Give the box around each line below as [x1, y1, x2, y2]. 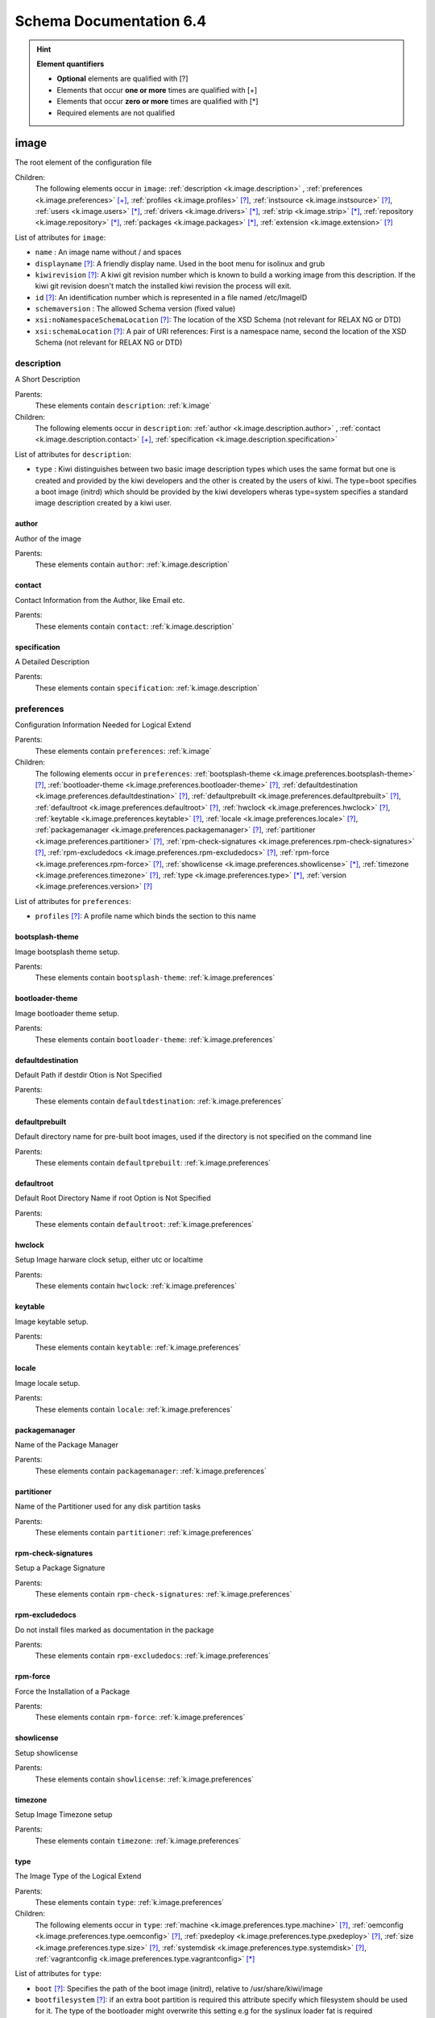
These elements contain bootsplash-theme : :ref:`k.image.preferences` [35, 973, 275, 982]
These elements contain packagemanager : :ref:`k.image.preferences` [35, 1466, 267, 1476]
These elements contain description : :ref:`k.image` [35, 400, 213, 411]
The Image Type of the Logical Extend [14, 1871, 142, 1881]
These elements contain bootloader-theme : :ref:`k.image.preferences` [35, 1034, 275, 1045]
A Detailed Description [14, 657, 90, 667]
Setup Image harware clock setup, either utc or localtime [14, 1255, 204, 1265]
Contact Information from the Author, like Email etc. [14, 595, 185, 605]
